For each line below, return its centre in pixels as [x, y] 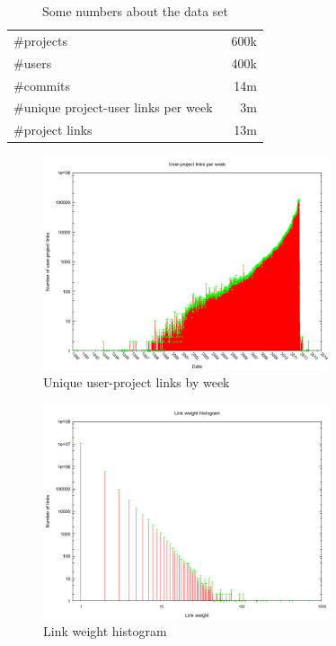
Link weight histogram [105, 631]
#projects [41, 40]
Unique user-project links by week [137, 382]
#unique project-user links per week [113, 107]
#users [33, 62]
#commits [42, 85]
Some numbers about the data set [135, 11]
